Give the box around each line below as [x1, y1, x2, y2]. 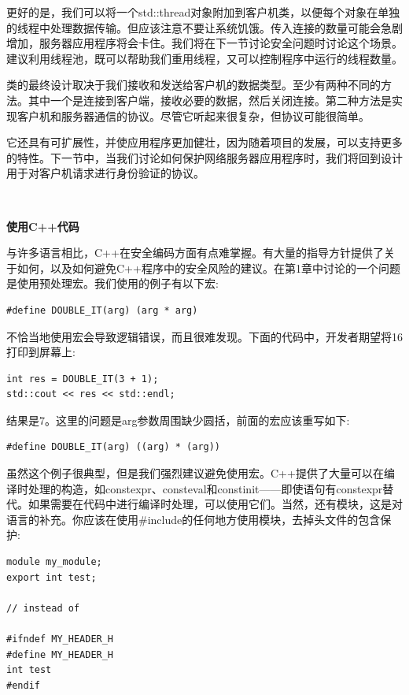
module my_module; [6, 556, 102, 568]
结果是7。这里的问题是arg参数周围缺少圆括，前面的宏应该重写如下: [6, 411, 350, 428]
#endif [6, 679, 40, 691]
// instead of [6, 602, 80, 614]
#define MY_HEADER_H [6, 649, 114, 660]
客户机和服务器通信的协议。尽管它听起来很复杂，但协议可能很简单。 [17, 107, 370, 124]
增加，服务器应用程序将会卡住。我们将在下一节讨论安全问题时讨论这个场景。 [6, 35, 403, 51]
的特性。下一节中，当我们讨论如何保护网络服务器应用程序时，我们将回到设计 [6, 149, 403, 165]
